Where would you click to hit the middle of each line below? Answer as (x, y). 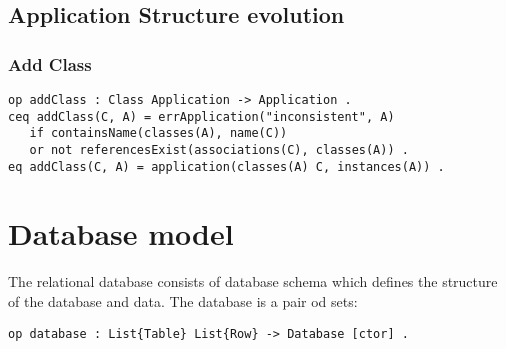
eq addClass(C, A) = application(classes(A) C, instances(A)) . (226, 166)
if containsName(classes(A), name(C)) (158, 133)
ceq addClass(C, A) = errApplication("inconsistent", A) (201, 116)
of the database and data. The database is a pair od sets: (183, 301)
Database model (121, 233)
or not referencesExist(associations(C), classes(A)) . (219, 149)
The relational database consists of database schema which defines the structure (253, 281)
